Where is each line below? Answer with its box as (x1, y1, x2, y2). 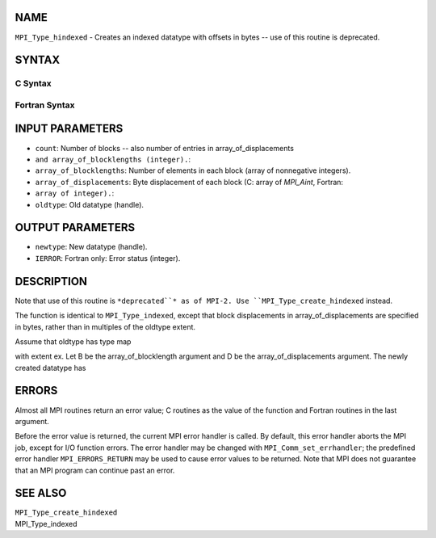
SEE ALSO (15, 486, 67, 500)
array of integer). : (35, 188, 115, 198)
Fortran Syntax (15, 99, 75, 111)
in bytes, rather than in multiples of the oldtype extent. (15, 322, 196, 331)
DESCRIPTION (15, 275, 88, 288)
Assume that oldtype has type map (15, 336, 132, 347)
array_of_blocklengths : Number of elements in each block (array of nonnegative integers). (35, 166, 351, 175)
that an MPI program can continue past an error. (15, 465, 175, 475)
